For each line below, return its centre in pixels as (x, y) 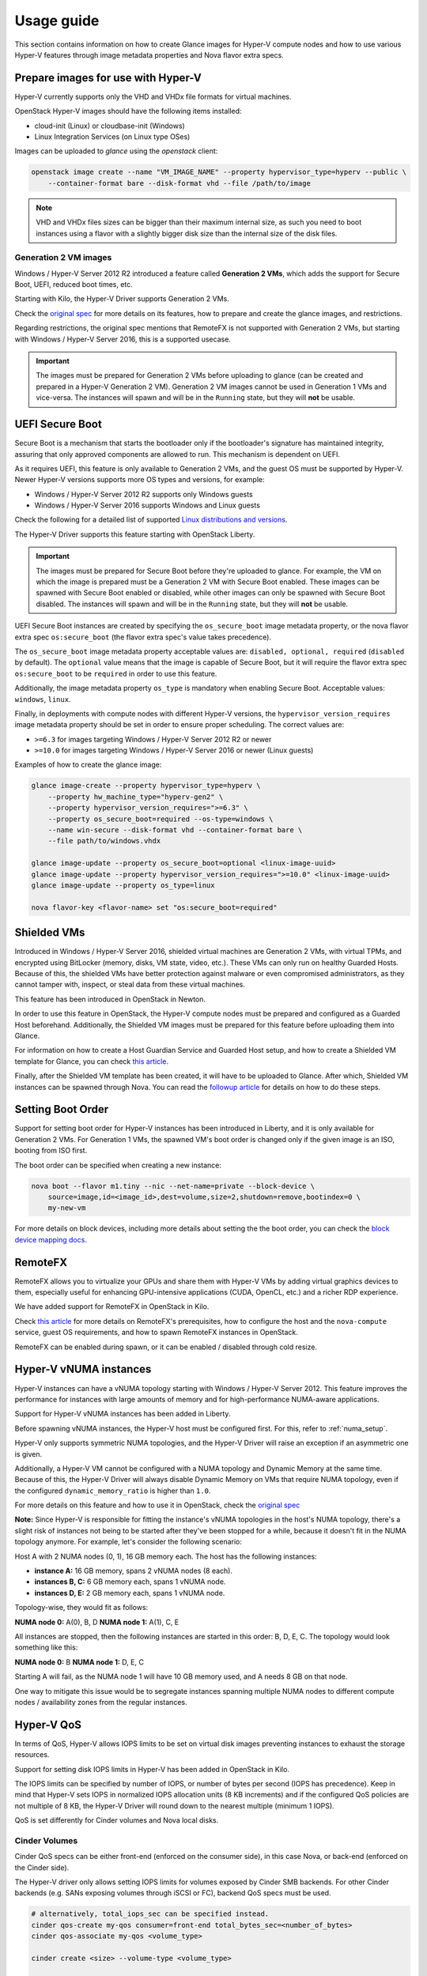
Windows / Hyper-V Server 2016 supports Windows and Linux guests (147, 505)
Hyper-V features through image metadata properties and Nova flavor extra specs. (149, 55)
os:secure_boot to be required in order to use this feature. (116, 673)
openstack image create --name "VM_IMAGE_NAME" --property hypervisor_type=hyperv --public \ (219, 172)
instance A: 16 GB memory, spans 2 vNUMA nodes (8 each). (134, 1571)
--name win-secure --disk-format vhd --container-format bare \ (175, 830)
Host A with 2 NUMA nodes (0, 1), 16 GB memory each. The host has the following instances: (166, 1556)
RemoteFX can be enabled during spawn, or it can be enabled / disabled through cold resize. (166, 1347)
